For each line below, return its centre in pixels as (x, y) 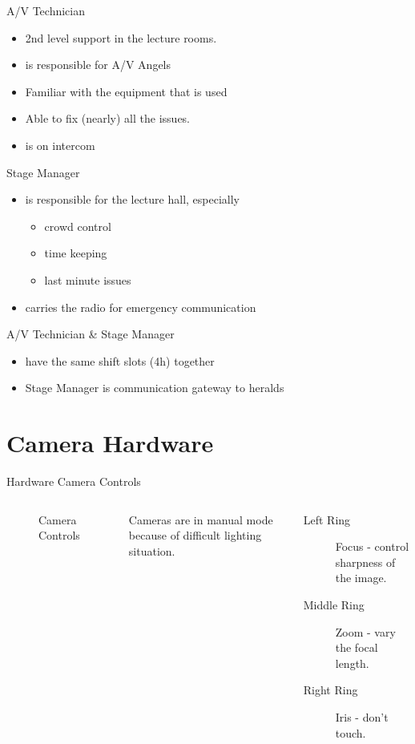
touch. (351, 732)
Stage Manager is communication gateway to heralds (155, 388)
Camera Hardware (110, 443)
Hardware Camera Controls (74, 481)
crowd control (78, 226)
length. (352, 663)
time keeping (76, 253)
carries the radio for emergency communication (141, 307)
